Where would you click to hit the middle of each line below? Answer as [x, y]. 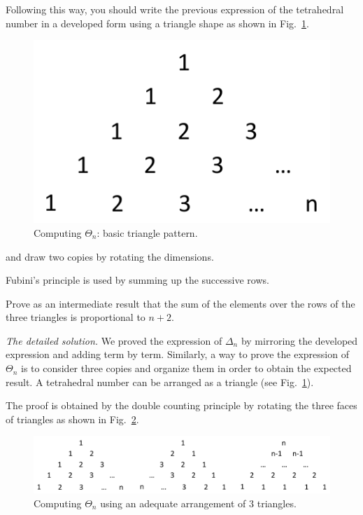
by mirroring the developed [299, 340]
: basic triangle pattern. [147, 232]
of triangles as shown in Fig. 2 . [72, 419]
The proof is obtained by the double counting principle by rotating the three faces [181, 405]
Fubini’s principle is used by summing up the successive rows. [137, 280]
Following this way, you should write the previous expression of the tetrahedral [175, 9]
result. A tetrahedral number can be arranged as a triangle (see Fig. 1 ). [160, 382]
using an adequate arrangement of [173, 503]
